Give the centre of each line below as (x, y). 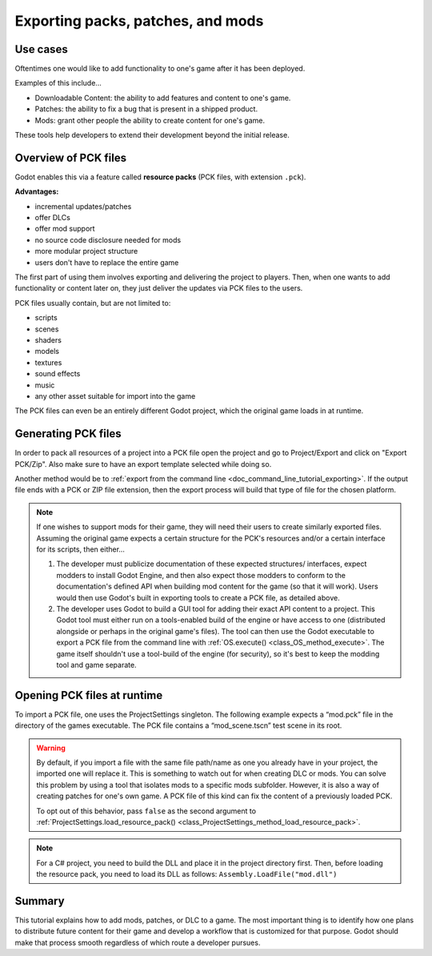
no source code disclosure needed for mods (108, 239)
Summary (40, 901)
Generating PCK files (68, 434)
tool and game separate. (96, 665)
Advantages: (37, 191)
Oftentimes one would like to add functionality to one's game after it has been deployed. (160, 69)
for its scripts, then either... (81, 549)
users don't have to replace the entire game (107, 262)
